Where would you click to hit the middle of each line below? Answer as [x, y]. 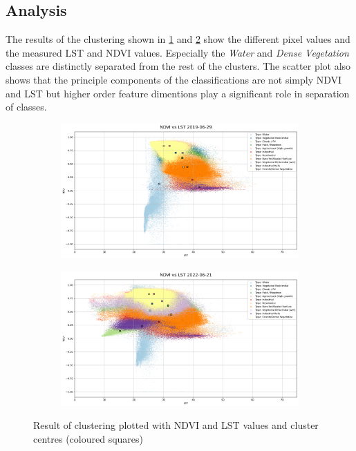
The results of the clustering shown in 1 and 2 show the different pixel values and [178, 39]
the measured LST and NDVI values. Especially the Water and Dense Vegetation [177, 52]
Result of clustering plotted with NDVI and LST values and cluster [176, 425]
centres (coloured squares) [88, 438]
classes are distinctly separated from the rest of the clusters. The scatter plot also [178, 66]
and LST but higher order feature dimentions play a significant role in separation [178, 93]
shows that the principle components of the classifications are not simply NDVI [174, 79]
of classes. [26, 107]
